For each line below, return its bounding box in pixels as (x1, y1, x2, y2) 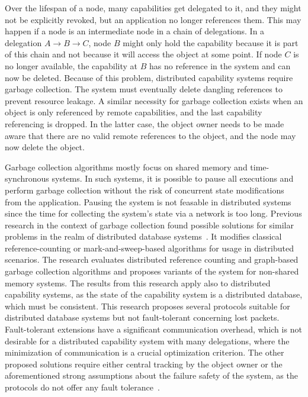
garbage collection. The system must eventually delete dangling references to (5, 83, 283, 95)
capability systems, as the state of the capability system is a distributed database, (5, 288, 303, 301)
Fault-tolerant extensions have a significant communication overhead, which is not (5, 323, 302, 335)
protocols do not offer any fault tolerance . (5, 381, 160, 393)
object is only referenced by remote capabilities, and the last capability (5, 106, 262, 118)
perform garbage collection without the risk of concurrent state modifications (5, 183, 284, 196)
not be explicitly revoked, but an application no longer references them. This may (5, 13, 301, 25)
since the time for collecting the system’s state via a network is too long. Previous (5, 207, 302, 220)
